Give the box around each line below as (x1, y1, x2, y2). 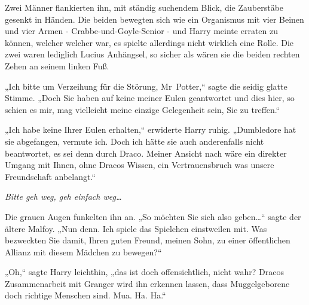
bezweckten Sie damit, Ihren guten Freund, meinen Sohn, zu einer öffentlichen (5, 234, 290, 246)
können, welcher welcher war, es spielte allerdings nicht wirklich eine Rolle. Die (5, 36, 293, 48)
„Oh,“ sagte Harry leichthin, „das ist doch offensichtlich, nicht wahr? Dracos (5, 266, 284, 278)
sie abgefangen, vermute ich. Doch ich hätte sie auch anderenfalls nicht (5, 135, 264, 147)
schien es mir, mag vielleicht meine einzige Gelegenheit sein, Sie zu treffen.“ (5, 103, 280, 115)
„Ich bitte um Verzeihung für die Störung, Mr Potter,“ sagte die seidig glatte (5, 80, 287, 92)
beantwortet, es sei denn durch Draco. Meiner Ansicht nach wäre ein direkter (5, 147, 287, 159)
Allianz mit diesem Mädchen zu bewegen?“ (5, 245, 162, 258)
